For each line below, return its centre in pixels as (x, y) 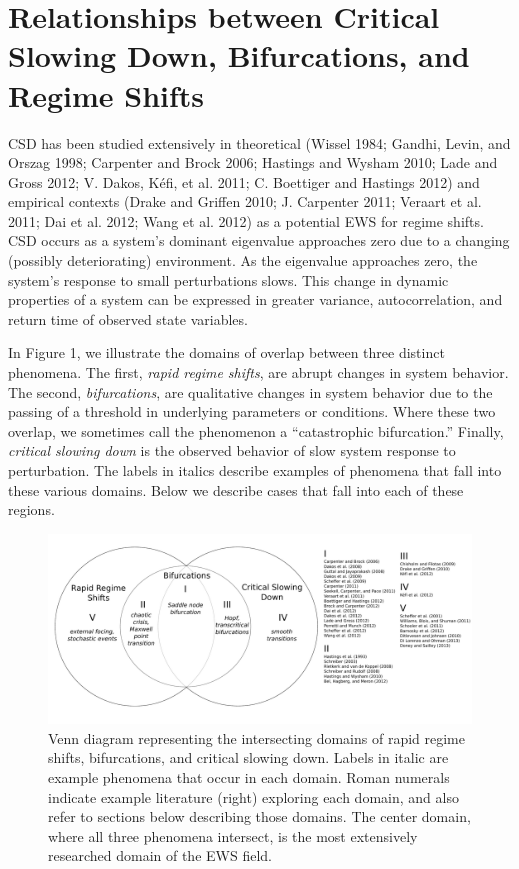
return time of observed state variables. (128, 318)
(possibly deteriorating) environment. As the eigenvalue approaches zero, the (243, 260)
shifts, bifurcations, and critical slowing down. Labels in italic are (248, 757)
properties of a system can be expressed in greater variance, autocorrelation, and (255, 299)
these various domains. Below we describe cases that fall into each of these (236, 489)
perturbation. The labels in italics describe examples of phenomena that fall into (255, 470)
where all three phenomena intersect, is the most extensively (233, 835)
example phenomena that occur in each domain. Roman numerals (249, 777)
